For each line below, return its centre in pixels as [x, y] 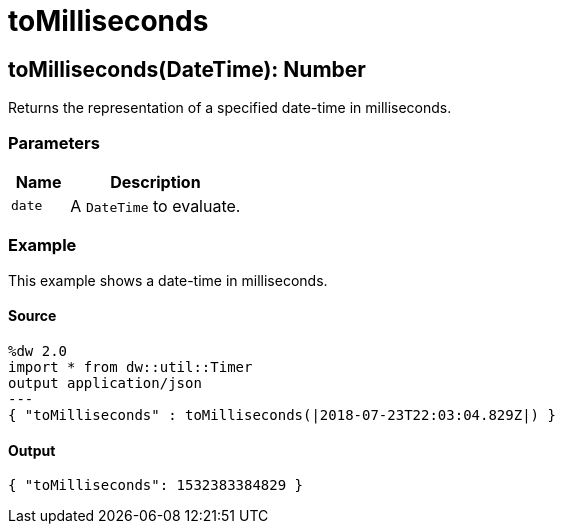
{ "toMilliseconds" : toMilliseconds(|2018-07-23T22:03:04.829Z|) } [282, 414]
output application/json [105, 382]
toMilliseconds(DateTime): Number [187, 69]
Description [155, 181]
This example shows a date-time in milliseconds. [168, 280]
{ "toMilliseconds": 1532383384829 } [156, 485]
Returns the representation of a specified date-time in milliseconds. [230, 108]
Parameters [54, 142]
